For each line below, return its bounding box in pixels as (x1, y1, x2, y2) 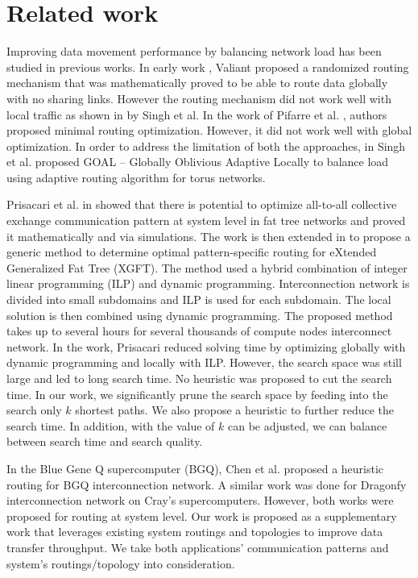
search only (6, 401, 62, 418)
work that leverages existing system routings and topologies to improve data (6, 523, 383, 540)
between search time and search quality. (6, 433, 203, 450)
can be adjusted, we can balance (227, 417, 387, 434)
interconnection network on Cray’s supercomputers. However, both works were (6, 492, 394, 509)
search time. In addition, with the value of (6, 417, 215, 434)
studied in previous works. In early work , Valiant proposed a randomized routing (6, 58, 409, 75)
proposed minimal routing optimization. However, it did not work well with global (6, 122, 412, 139)
